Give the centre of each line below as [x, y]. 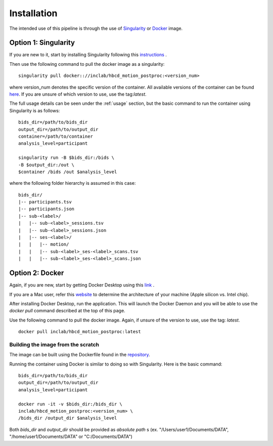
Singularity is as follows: [35, 110]
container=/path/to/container [56, 136]
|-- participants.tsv [45, 202]
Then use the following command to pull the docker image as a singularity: [87, 64]
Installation [33, 13]
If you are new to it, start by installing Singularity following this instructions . [88, 55]
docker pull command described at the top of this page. [67, 311]
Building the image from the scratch [54, 344]
